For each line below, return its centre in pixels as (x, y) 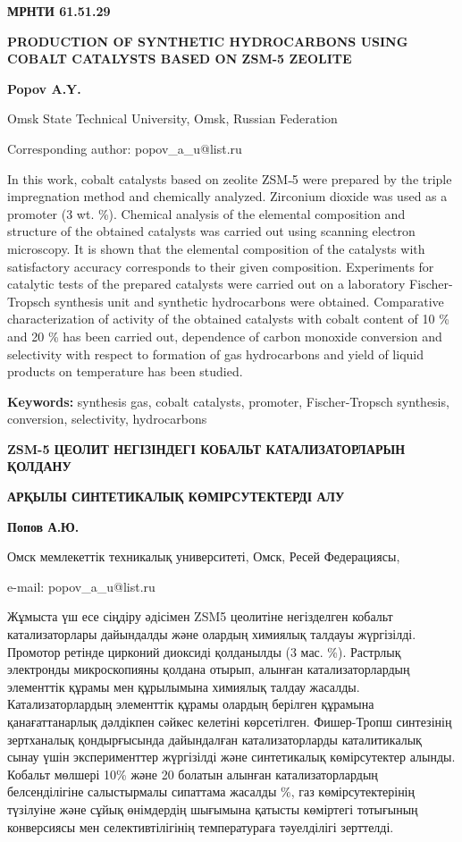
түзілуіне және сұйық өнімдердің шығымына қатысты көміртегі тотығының (213, 808)
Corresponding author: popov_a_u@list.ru (125, 148)
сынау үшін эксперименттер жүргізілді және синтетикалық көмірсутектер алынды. (231, 757)
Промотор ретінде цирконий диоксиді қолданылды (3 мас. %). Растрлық (204, 651)
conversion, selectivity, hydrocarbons (107, 419)
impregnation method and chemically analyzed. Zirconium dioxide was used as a (227, 196)
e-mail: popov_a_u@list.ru (81, 586)
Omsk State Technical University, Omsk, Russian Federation (172, 118)
